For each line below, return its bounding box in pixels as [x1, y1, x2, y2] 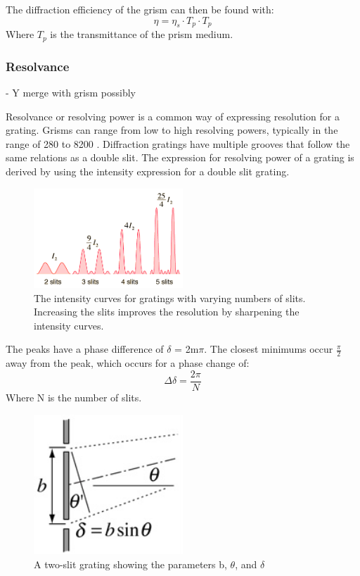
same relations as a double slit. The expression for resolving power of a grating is [6, 150, 354, 165]
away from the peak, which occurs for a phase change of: [6, 356, 250, 370]
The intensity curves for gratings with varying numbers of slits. [34, 290, 306, 305]
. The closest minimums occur [204, 342, 333, 356]
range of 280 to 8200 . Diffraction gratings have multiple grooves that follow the [6, 136, 350, 151]
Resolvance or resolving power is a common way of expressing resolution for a [6, 108, 340, 123]
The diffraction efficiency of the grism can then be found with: [6, 2, 274, 16]
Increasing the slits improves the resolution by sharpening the [34, 304, 300, 319]
